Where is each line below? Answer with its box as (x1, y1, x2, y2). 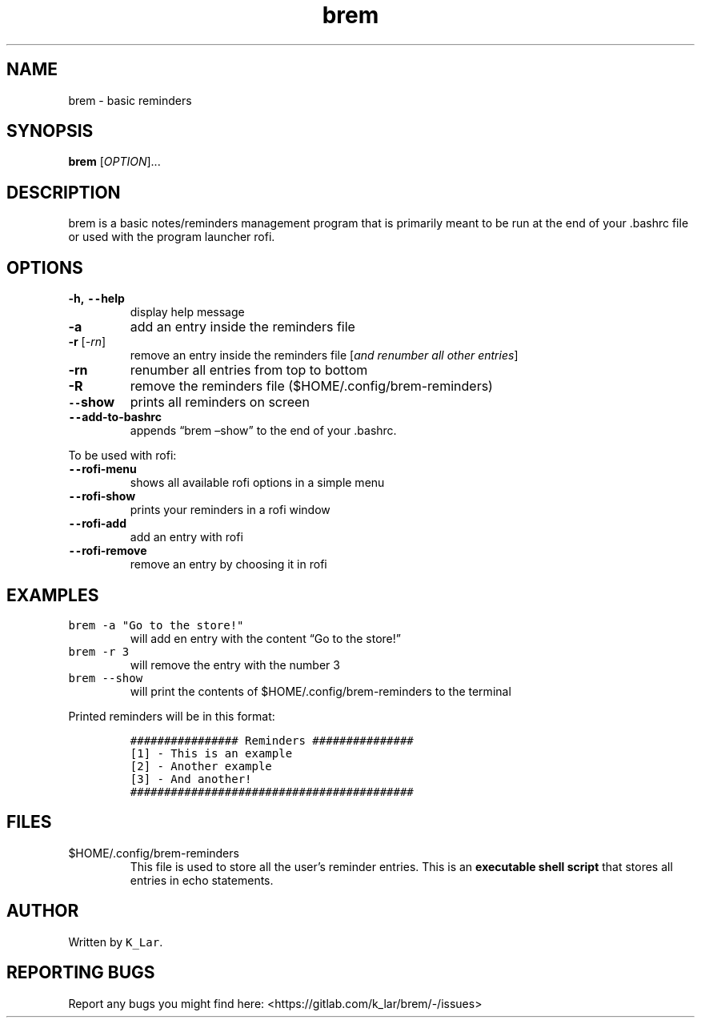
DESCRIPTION (6, 182, 121, 203)
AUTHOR (6, 901, 79, 922)
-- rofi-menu (68, 462, 137, 476)
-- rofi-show (68, 489, 136, 504)
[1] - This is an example (130, 746, 293, 760)
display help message (130, 305, 245, 319)
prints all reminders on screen (130, 394, 310, 411)
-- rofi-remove (68, 544, 147, 558)
